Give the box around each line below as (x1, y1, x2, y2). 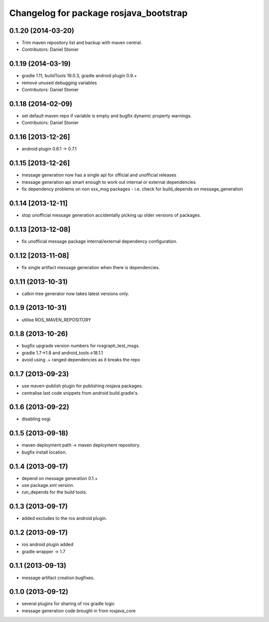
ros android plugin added (21, 541, 73, 548)
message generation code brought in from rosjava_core (21, 608, 136, 614)
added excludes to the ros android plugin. (21, 515, 107, 521)
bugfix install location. (21, 449, 67, 455)
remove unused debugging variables (21, 80, 97, 86)
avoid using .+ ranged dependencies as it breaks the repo (21, 357, 140, 363)
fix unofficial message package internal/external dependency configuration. (21, 238, 178, 244)
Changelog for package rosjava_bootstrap (9, 7, 188, 18)
